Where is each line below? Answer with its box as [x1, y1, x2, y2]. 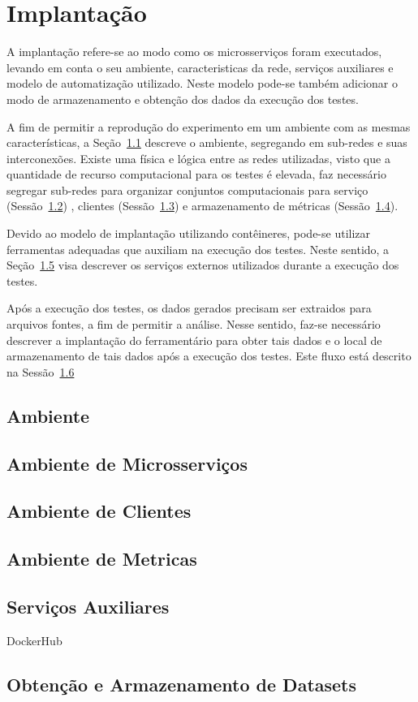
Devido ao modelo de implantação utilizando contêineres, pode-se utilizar [6, 225, 371, 242]
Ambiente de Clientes [6, 498, 192, 523]
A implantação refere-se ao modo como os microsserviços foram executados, [6, 43, 382, 60]
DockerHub [6, 631, 62, 648]
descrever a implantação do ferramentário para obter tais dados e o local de [6, 331, 382, 348]
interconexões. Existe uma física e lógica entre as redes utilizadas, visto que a [6, 149, 390, 166]
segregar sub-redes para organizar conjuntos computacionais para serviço [6, 181, 368, 198]
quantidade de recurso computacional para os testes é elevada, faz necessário [6, 166, 387, 183]
